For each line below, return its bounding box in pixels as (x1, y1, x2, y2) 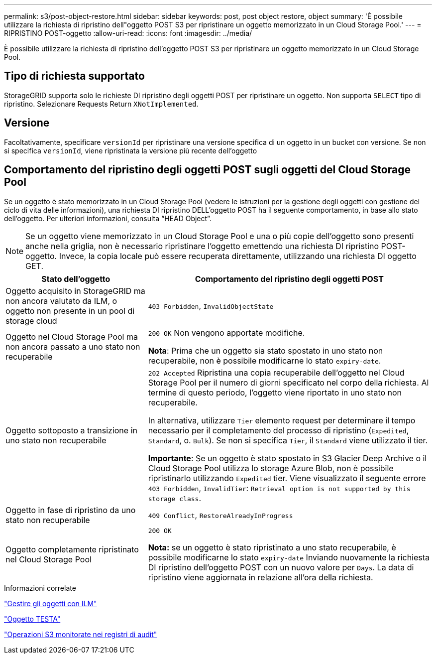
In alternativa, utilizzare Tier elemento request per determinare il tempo (148, 415, 416, 425)
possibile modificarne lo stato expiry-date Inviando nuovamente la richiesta (148, 552, 430, 562)
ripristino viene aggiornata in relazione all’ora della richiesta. (148, 572, 373, 582)
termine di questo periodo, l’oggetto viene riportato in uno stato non (148, 387, 402, 397)
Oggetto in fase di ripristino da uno (5, 505, 136, 515)
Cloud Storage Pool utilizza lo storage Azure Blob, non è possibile (148, 463, 394, 473)
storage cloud (5, 315, 57, 326)
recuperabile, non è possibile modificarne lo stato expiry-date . (148, 355, 381, 366)
